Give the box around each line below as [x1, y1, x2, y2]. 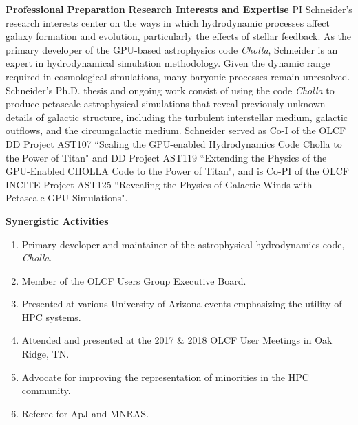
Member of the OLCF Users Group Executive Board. [21, 273, 246, 287]
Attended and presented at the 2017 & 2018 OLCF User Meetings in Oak [21, 333, 333, 347]
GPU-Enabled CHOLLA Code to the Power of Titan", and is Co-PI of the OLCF [6, 164, 349, 178]
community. [21, 383, 71, 397]
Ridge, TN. [21, 347, 70, 361]
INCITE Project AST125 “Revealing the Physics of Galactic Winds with [6, 177, 313, 191]
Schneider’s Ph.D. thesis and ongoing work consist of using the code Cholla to [6, 83, 335, 97]
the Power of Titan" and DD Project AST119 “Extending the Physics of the [6, 150, 327, 164]
